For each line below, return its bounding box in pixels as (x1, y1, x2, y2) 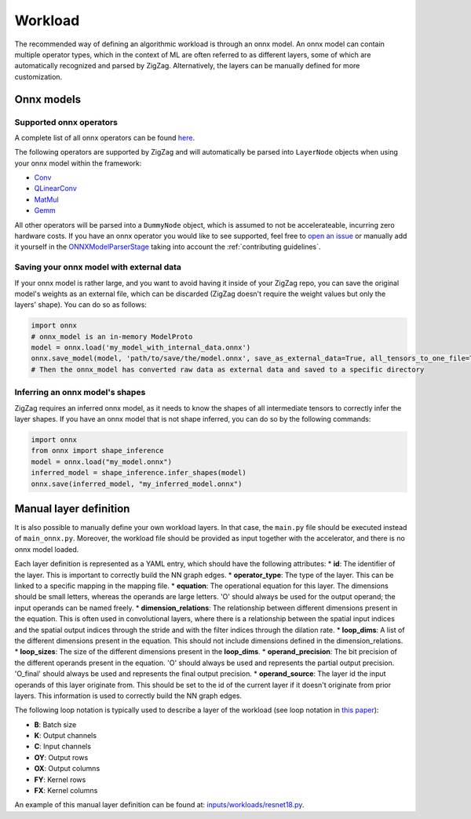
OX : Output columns (34, 764, 100, 773)
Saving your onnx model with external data (14, 261, 182, 272)
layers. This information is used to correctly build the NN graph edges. (14, 691, 243, 700)
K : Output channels (34, 731, 97, 740)
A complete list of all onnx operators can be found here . (14, 133, 195, 142)
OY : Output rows (34, 752, 89, 762)
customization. (14, 71, 63, 82)
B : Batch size (34, 719, 77, 729)
